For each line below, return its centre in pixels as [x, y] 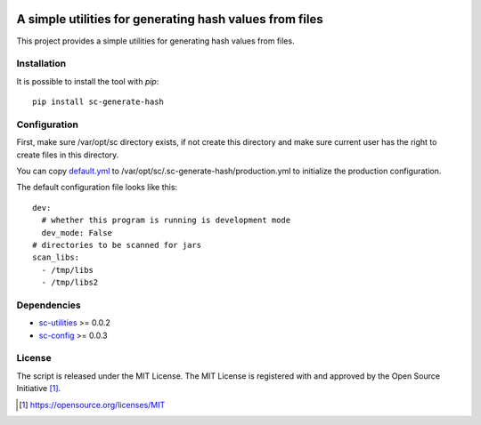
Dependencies [49, 305]
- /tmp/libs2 [70, 283]
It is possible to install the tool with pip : [88, 81]
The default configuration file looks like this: [97, 188]
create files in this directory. [68, 155]
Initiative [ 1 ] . [39, 389]
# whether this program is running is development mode [166, 221]
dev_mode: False [77, 233]
